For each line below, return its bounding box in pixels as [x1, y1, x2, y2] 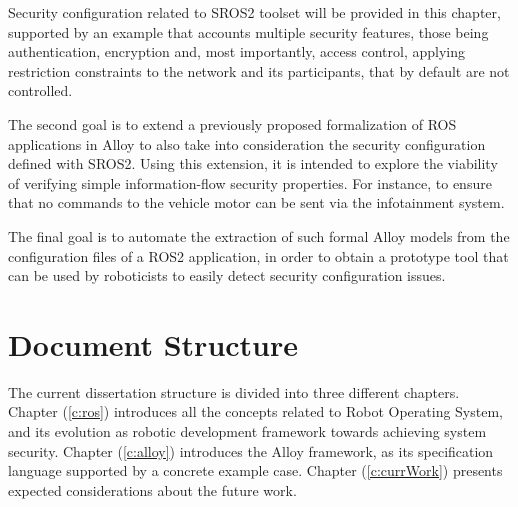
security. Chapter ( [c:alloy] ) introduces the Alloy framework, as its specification [8, 440, 494, 461]
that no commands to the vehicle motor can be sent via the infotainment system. [8, 192, 505, 213]
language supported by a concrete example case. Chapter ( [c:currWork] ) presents [8, 460, 503, 481]
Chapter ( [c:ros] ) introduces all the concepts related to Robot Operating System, [8, 401, 503, 422]
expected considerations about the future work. [8, 479, 297, 500]
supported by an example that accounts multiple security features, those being [8, 21, 489, 42]
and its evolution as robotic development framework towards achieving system [8, 421, 487, 442]
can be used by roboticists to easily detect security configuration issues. [8, 265, 446, 286]
